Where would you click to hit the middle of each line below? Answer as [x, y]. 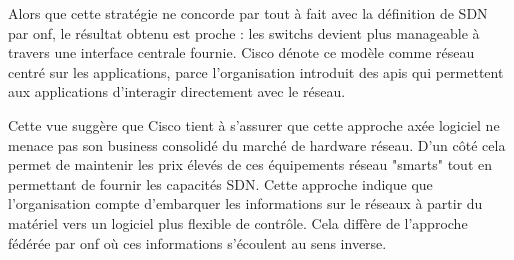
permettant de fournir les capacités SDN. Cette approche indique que [220, 183]
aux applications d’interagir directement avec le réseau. [177, 91]
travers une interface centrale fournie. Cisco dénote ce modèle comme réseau [241, 52]
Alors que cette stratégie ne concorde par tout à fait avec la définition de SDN [248, 13]
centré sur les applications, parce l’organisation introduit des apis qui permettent [256, 71]
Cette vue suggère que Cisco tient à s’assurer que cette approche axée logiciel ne [254, 124]
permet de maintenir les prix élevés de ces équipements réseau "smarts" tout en [250, 164]
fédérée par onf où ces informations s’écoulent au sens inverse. [197, 242]
